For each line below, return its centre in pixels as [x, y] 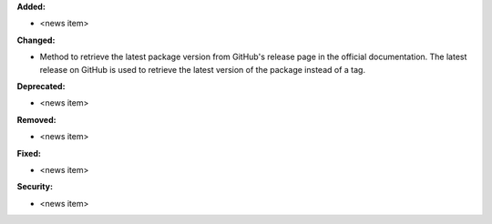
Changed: [36, 40]
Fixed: [29, 153]
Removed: [36, 119]
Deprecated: [41, 86]
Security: [35, 187]
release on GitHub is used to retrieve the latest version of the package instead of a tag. [203, 69]
